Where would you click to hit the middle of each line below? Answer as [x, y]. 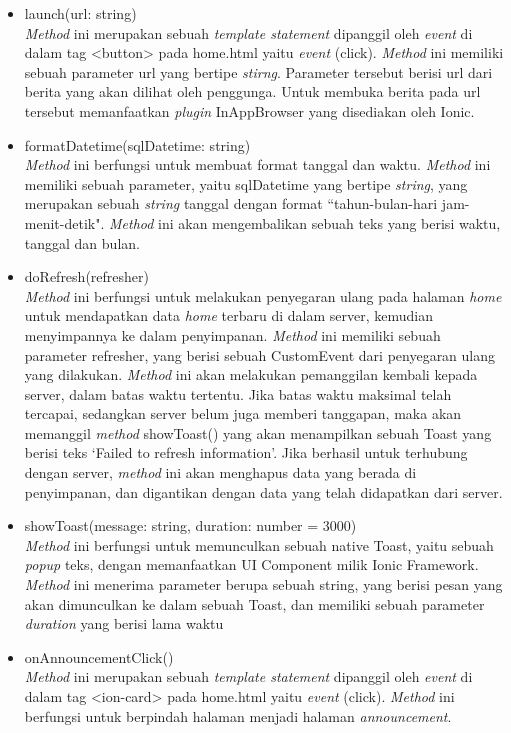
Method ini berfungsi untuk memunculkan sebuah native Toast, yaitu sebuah [259, 544]
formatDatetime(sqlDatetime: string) [137, 144]
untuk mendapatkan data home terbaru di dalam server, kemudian [228, 315]
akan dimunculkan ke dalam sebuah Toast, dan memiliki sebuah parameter [254, 603]
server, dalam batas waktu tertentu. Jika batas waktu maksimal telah [238, 393]
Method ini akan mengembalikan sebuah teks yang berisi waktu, [304, 222]
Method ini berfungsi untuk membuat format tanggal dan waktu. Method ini [257, 164]
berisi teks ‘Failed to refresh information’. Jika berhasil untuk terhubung [246, 452]
